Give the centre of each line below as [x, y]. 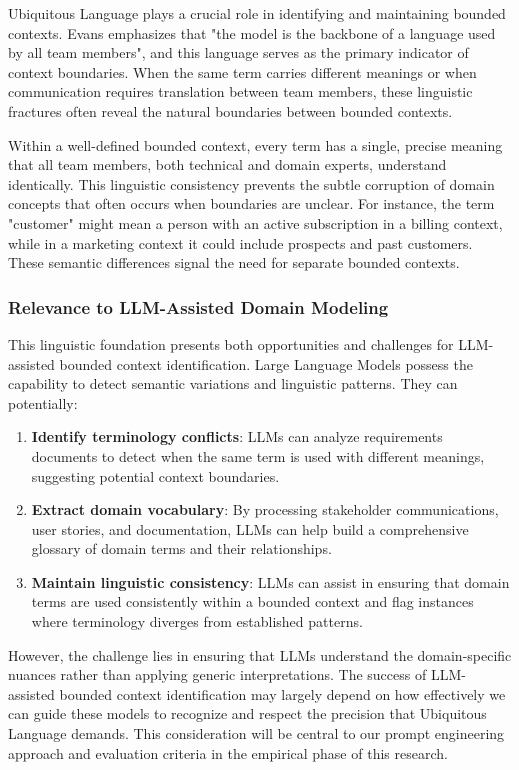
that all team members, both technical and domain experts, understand [227, 164]
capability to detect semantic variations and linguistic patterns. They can [233, 383]
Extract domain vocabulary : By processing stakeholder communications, [265, 509]
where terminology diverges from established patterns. [197, 621]
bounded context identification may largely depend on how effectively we [282, 693]
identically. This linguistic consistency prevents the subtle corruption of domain [251, 183]
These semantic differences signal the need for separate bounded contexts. [234, 262]
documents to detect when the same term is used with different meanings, [258, 455]
